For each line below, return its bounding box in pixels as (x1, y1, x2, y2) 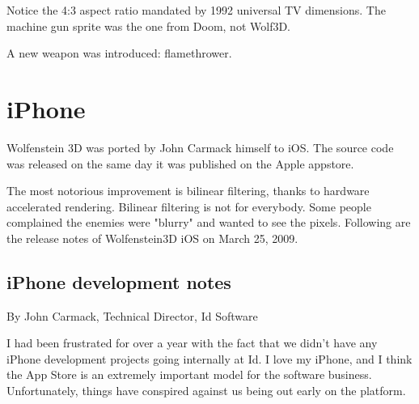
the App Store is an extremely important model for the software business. (6, 366, 372, 383)
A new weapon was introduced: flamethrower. (6, 45, 232, 62)
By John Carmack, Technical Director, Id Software (6, 307, 258, 324)
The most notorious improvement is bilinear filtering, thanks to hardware (6, 182, 370, 199)
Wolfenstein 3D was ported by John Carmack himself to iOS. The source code (6, 138, 394, 155)
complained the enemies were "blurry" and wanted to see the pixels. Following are (6, 214, 411, 231)
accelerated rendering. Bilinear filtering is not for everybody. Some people (6, 198, 371, 215)
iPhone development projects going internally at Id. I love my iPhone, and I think (6, 350, 413, 367)
